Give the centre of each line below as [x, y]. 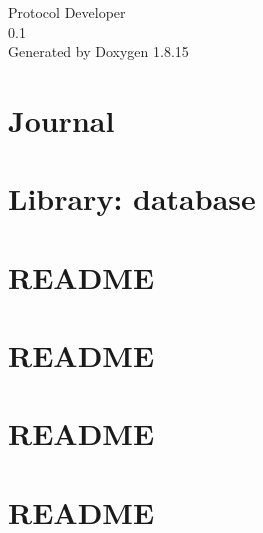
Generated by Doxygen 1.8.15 [98, 51]
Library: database [132, 198]
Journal [61, 119]
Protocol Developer [67, 12]
